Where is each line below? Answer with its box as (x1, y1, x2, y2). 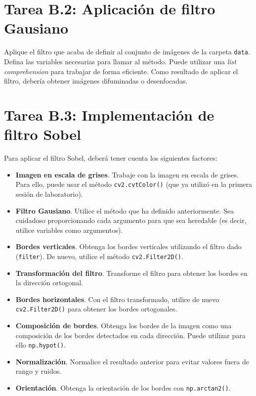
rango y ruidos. (15, 366, 62, 376)
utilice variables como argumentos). (15, 224, 123, 235)
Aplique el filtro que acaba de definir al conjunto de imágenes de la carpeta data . (4, 46, 250, 57)
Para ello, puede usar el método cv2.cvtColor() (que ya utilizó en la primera (15, 179, 253, 189)
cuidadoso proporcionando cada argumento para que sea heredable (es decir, (15, 215, 247, 225)
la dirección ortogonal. (15, 277, 84, 288)
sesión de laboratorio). (15, 188, 83, 199)
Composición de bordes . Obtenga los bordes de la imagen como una (15, 320, 232, 330)
